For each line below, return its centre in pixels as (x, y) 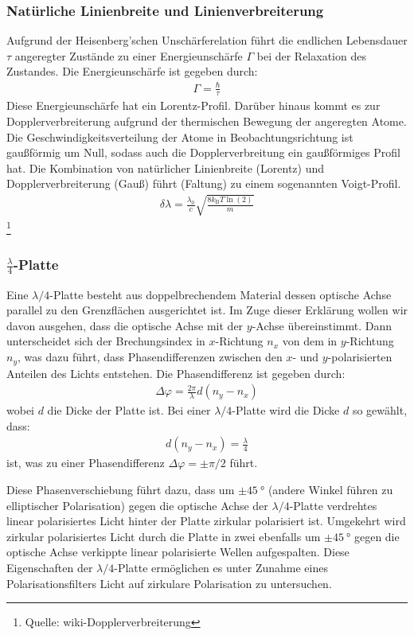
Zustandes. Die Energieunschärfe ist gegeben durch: (132, 71)
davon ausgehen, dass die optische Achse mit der (125, 325)
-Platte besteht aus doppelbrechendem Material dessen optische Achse (221, 294)
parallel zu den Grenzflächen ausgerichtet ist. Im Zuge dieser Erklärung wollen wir (207, 310)
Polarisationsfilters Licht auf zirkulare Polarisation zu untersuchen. (169, 583)
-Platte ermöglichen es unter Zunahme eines (221, 567)
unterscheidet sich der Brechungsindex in (106, 341)
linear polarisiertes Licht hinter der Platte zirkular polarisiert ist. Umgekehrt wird (206, 521)
